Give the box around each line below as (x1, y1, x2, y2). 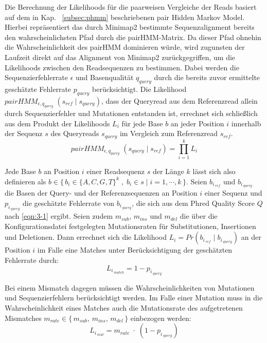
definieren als (5, 176, 46, 186)
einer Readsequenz (86, 165, 145, 176)
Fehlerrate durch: (5, 254, 59, 265)
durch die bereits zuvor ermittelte (154, 72, 260, 83)
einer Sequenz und (204, 187, 262, 198)
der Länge (152, 165, 184, 176)
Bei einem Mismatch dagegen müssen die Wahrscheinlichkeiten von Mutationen (5, 282, 255, 293)
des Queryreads (50, 128, 99, 139)
